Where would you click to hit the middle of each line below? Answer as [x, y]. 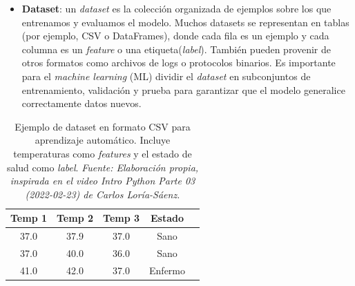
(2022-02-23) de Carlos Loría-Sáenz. [103, 194]
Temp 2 [75, 218]
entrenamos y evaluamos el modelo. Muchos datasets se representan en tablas [185, 22]
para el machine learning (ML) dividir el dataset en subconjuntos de [166, 76]
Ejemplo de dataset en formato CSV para [103, 126]
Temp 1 [29, 218]
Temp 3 [122, 218]
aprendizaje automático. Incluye [103, 140]
